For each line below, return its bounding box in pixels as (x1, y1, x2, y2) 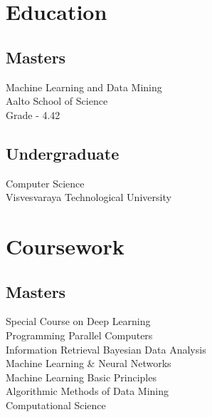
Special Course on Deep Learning (6, 314, 151, 329)
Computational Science (6, 397, 106, 412)
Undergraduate (6, 142, 120, 164)
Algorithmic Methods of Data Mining (6, 383, 169, 398)
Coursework (6, 231, 124, 260)
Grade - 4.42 (6, 107, 60, 122)
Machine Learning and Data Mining (6, 79, 162, 94)
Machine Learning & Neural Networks (6, 356, 171, 371)
